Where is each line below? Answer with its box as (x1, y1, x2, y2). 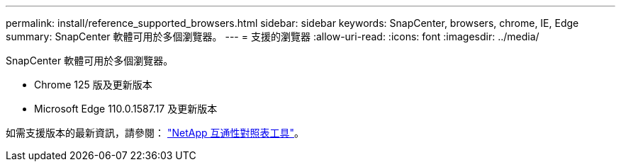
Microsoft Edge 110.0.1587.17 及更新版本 (34, 103, 218, 115)
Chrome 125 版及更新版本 (34, 79, 152, 91)
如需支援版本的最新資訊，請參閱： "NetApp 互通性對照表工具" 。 (6, 127, 305, 139)
